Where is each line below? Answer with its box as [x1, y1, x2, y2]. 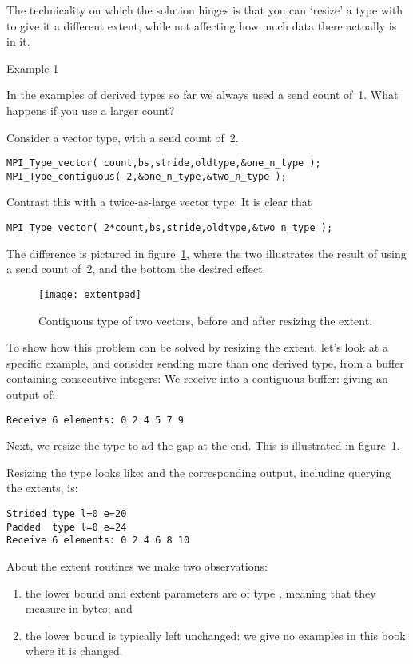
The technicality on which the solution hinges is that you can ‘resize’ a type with [6, 2, 403, 18]
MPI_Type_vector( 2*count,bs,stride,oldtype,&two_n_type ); [6, 222, 333, 234]
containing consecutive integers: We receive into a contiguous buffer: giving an [6, 370, 388, 387]
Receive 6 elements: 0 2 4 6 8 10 [6, 535, 190, 547]
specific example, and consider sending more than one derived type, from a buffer [6, 354, 404, 371]
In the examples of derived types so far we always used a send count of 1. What [6, 86, 399, 103]
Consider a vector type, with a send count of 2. [6, 129, 239, 145]
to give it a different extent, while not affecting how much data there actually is [6, 17, 397, 34]
